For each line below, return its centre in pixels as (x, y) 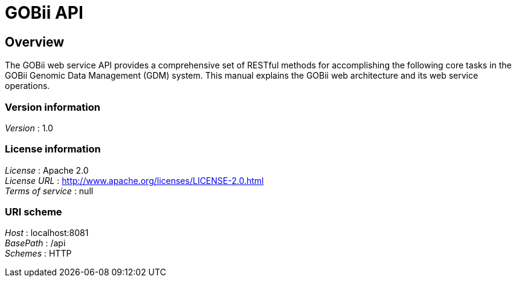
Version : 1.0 (29, 128)
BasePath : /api (35, 243)
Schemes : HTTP (38, 254)
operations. (27, 86)
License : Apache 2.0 (47, 170)
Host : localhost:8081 (47, 233)
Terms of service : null (49, 191)
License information (53, 149)
